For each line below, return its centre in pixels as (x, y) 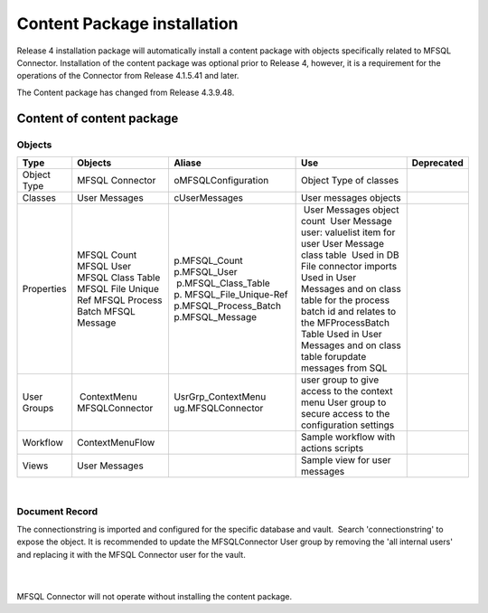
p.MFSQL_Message (215, 316)
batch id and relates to (348, 311)
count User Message (346, 221)
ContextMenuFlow (116, 442)
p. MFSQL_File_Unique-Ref (230, 294)
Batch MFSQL (106, 311)
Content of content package (98, 118)
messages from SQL (344, 368)
